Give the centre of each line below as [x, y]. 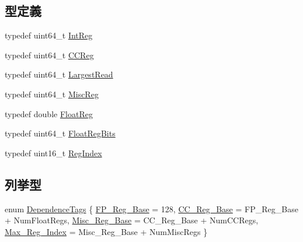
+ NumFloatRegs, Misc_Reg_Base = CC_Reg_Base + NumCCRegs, [132, 220]
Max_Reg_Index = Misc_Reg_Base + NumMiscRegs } [106, 231]
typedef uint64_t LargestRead [59, 74]
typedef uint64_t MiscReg [52, 94]
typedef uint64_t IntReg [49, 35]
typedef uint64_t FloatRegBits [60, 133]
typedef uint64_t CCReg [49, 55]
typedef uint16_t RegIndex [53, 152]
